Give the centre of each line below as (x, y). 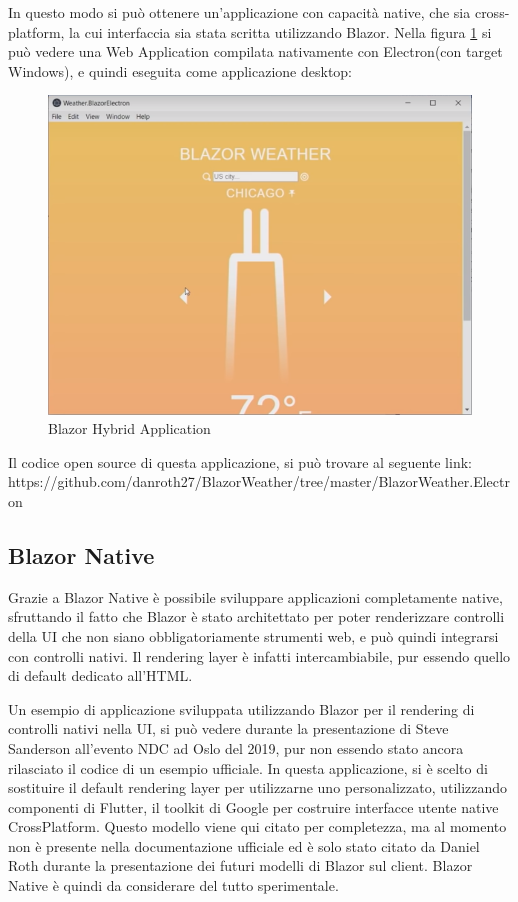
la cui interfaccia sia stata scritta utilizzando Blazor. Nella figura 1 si (280, 31)
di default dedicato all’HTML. (100, 675)
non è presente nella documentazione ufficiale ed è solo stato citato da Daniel (244, 845)
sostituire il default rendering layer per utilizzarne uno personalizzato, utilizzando (258, 787)
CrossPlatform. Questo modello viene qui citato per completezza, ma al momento (257, 826)
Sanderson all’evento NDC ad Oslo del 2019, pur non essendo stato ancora (236, 747)
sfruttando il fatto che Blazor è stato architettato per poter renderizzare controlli (256, 616)
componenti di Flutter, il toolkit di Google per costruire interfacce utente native (253, 806)
